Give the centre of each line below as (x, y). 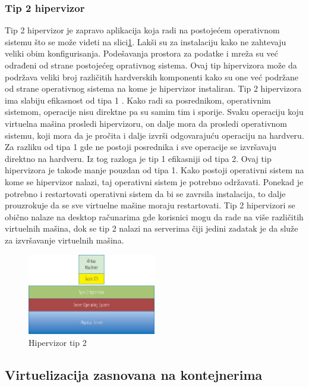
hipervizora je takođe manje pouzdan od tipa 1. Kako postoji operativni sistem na (154, 170)
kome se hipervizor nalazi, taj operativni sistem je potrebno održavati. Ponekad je (154, 181)
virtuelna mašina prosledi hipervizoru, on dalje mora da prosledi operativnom (146, 123)
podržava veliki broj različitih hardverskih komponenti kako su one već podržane (152, 77)
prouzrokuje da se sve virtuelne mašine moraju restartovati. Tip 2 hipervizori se (150, 205)
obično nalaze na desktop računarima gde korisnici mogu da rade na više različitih (154, 216)
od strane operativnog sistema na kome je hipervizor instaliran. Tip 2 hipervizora (153, 88)
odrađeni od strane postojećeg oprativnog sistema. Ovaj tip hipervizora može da (151, 65)
